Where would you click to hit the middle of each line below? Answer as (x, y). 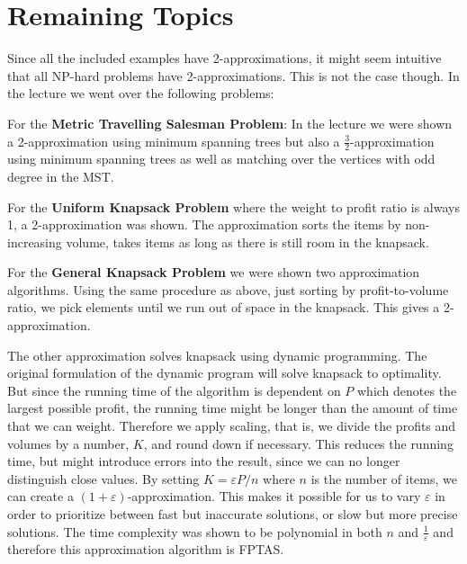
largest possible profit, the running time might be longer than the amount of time (233, 408)
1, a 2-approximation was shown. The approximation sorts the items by (204, 224)
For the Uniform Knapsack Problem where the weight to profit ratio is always (233, 206)
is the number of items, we (384, 478)
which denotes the (407, 390)
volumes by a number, (68, 443)
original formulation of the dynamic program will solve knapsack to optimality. (225, 373)
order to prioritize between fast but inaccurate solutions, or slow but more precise (233, 514)
